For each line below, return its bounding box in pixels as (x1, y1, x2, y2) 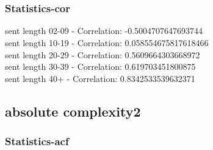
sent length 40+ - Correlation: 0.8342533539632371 (5, 72, 195, 84)
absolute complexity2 (5, 101, 141, 120)
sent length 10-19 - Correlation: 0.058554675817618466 (5, 36, 209, 49)
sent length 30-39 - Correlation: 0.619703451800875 (5, 60, 196, 73)
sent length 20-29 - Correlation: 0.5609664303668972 (5, 48, 200, 61)
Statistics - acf (5, 134, 69, 149)
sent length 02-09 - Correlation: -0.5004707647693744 (5, 24, 203, 37)
